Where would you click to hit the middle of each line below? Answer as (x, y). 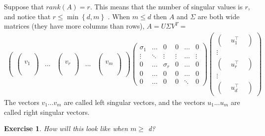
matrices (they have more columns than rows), (74, 26)
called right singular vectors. (47, 112)
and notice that (27, 16)
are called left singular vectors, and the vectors (134, 102)
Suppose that (24, 6)
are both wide (219, 16)
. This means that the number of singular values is (166, 6)
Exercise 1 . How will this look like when (66, 128)
